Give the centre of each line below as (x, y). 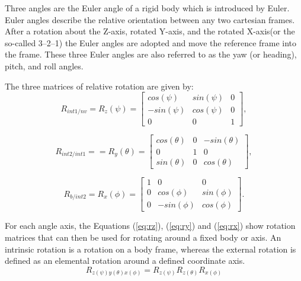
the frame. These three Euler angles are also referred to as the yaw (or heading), (151, 54)
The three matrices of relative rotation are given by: (99, 86)
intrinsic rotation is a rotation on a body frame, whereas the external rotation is (150, 249)
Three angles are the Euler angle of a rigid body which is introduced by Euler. (147, 8)
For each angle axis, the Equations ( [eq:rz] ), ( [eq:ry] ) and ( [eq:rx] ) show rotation (150, 226)
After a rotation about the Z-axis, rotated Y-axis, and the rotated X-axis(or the (150, 31)
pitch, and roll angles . (44, 66)
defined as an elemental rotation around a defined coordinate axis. (125, 261)
